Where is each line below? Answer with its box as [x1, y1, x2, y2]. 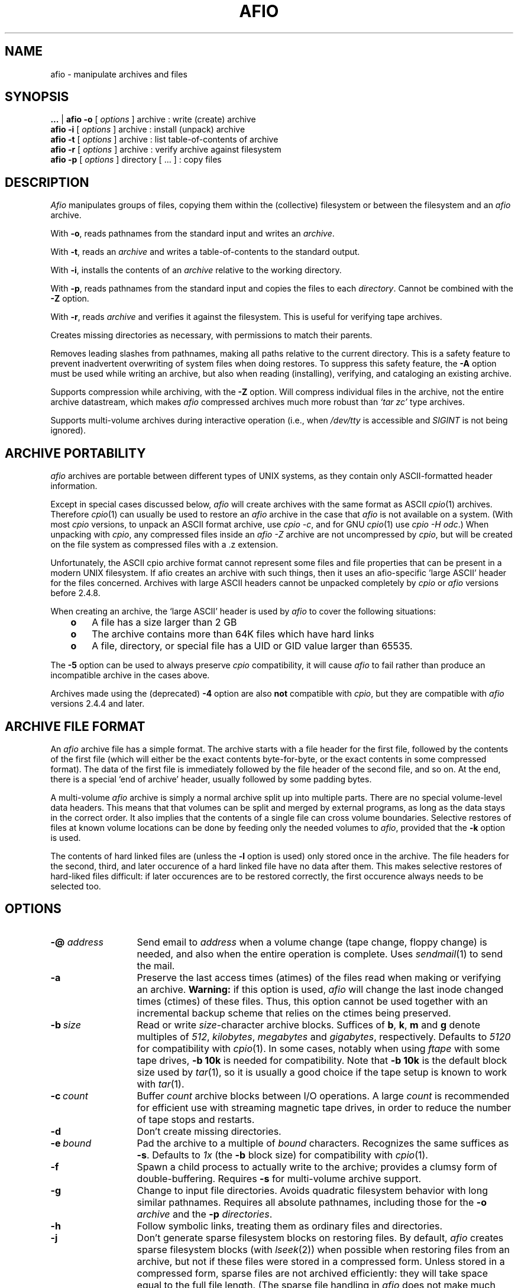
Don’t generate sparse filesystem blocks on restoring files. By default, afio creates [137, 1231, 504, 1244]
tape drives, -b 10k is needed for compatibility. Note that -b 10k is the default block [137, 1054, 507, 1066]
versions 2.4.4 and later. [50, 698, 145, 709]
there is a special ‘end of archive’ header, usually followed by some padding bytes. [50, 774, 372, 784]
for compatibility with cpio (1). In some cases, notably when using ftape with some [137, 1042, 500, 1054]
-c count [50, 1089, 89, 1102]
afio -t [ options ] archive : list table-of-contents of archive [50, 134, 279, 145]
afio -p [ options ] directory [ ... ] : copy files [50, 154, 222, 165]
